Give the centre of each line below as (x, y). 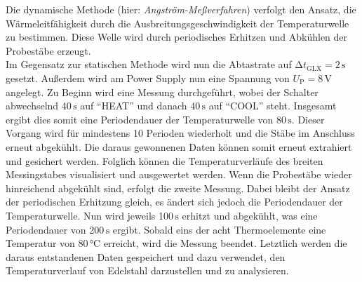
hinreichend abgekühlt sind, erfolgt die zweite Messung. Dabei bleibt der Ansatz (178, 188)
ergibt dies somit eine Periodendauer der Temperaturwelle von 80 (146, 119)
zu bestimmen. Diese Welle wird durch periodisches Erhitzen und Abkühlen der (177, 37)
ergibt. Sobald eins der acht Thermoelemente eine (219, 229)
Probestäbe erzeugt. (48, 50)
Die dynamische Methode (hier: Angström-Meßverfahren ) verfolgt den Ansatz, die (181, 9)
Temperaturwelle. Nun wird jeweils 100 (89, 215)
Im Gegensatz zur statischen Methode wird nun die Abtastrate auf (149, 64)
